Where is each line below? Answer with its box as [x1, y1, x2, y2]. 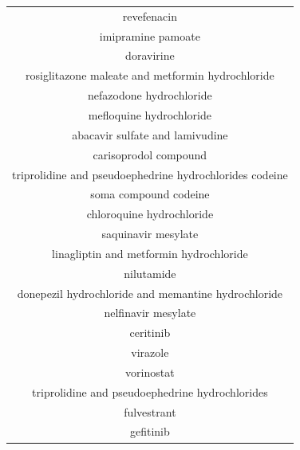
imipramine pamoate [99, 27, 200, 44]
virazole [131, 344, 169, 361]
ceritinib [129, 324, 171, 341]
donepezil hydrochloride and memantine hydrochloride [17, 284, 283, 301]
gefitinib [129, 423, 170, 440]
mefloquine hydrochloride [88, 106, 211, 123]
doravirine [125, 47, 175, 64]
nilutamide [124, 264, 176, 281]
